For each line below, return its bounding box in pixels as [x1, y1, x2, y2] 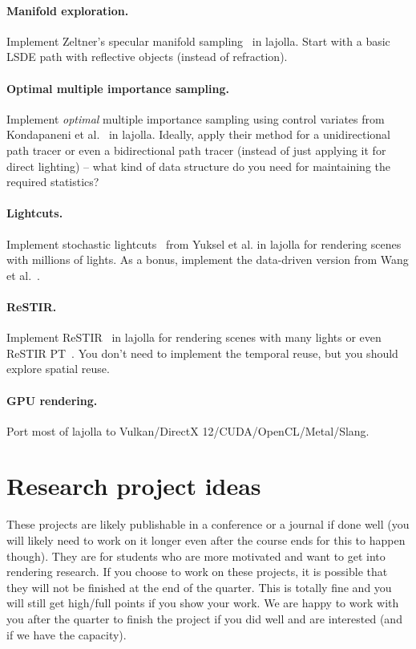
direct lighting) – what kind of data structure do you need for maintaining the [6, 157, 391, 174]
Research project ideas [6, 469, 261, 502]
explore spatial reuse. [6, 360, 110, 377]
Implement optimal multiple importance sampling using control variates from [6, 110, 385, 127]
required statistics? [6, 173, 99, 190]
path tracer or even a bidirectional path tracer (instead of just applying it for [6, 141, 386, 158]
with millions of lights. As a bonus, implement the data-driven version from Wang [6, 251, 409, 268]
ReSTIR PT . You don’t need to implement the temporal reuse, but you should [6, 344, 398, 361]
